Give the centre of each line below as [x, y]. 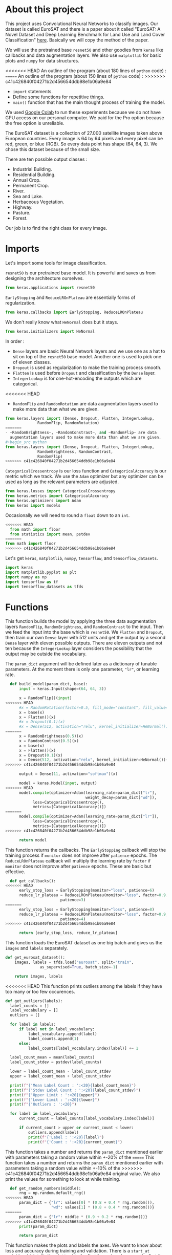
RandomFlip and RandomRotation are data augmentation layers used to [85, 403]
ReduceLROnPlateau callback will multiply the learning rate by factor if [78, 860]
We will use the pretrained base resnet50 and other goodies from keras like [84, 50]
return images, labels [39, 976]
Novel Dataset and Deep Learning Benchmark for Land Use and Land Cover [85, 34]
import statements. [33, 91]
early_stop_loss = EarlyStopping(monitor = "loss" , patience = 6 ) [87, 891]
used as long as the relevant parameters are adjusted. [62, 482]
